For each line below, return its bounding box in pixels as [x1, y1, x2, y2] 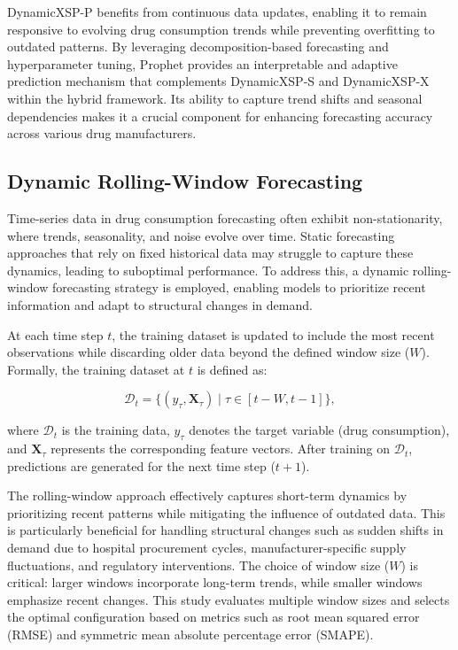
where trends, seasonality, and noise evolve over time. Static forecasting [7, 226, 395, 244]
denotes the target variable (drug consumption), [189, 421, 450, 439]
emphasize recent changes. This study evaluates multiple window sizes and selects [7, 590, 450, 608]
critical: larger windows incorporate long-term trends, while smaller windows [7, 573, 423, 592]
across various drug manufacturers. [7, 124, 197, 143]
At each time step [7, 325, 104, 344]
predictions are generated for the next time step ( [7, 456, 276, 475]
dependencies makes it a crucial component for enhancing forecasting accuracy [7, 106, 433, 125]
